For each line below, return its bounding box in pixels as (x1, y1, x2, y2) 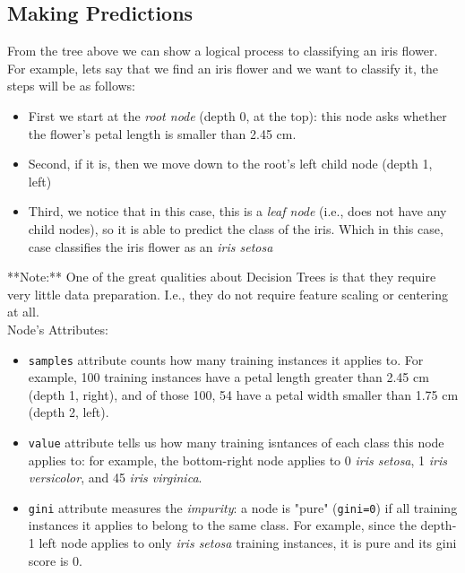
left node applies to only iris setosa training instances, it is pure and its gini (39, 534, 457, 552)
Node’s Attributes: (7, 319, 108, 338)
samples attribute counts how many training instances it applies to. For (28, 350, 424, 369)
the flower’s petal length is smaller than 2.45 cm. (28, 124, 297, 143)
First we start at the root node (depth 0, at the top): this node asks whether (28, 106, 447, 125)
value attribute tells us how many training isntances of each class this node (28, 432, 444, 451)
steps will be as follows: (7, 76, 136, 95)
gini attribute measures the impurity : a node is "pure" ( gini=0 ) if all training (28, 498, 458, 517)
